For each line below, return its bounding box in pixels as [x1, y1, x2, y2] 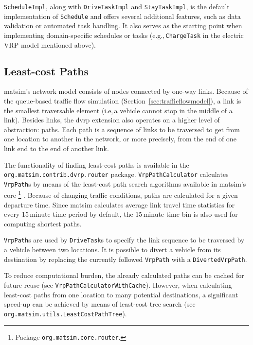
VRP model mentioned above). [4, 39, 96, 50]
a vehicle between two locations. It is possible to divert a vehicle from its [4, 244, 221, 255]
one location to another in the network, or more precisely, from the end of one [4, 134, 236, 144]
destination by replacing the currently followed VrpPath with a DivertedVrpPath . [4, 254, 247, 264]
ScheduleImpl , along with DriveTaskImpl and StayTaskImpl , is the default [4, 1, 230, 11]
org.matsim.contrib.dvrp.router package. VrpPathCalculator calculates [4, 169, 229, 179]
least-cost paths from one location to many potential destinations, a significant [4, 289, 238, 299]
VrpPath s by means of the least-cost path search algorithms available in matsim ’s [4, 178, 246, 189]
